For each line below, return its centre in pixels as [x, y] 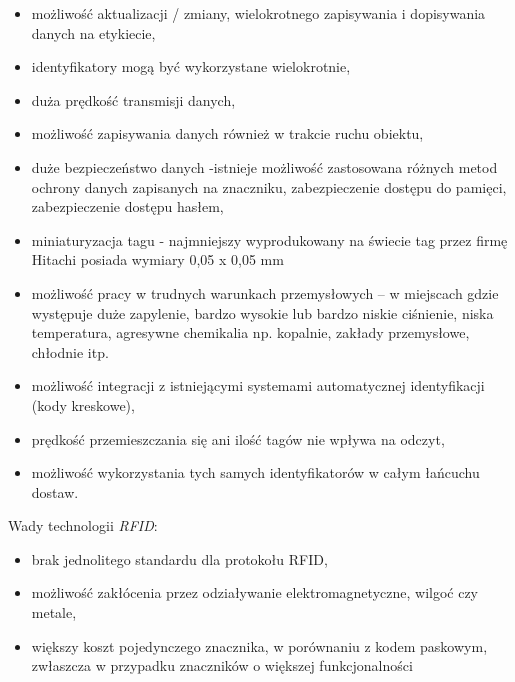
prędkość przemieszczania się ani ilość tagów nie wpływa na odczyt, [238, 438]
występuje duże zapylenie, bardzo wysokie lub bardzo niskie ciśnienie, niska [262, 312]
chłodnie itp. [70, 351]
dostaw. [55, 491]
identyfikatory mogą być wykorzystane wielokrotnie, [191, 66]
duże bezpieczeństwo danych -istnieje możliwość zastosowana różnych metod [264, 166]
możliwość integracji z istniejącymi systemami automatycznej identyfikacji [258, 385]
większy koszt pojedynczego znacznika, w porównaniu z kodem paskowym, [259, 645]
